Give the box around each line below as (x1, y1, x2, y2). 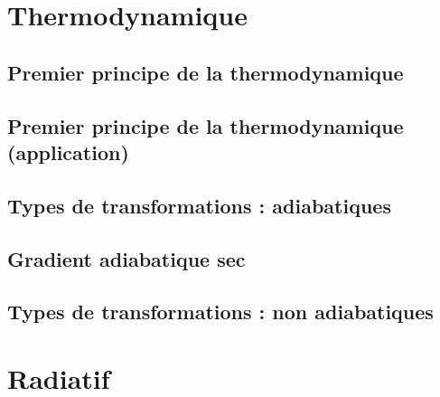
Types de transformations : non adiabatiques (7, 298, 434, 326)
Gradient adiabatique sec (7, 244, 246, 272)
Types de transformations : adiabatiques (7, 191, 391, 219)
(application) (7, 137, 129, 165)
